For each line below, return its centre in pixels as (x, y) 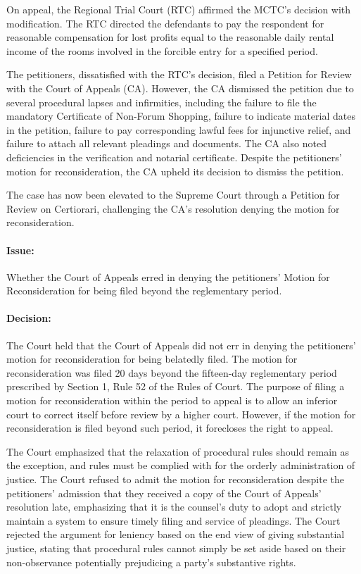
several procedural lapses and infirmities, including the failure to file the (161, 102)
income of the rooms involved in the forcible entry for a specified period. (162, 50)
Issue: (20, 250)
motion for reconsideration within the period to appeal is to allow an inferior (172, 400)
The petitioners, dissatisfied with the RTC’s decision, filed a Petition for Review (179, 74)
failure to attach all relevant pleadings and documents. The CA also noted (166, 143)
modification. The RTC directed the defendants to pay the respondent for (165, 23)
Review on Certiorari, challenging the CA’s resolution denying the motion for (173, 208)
